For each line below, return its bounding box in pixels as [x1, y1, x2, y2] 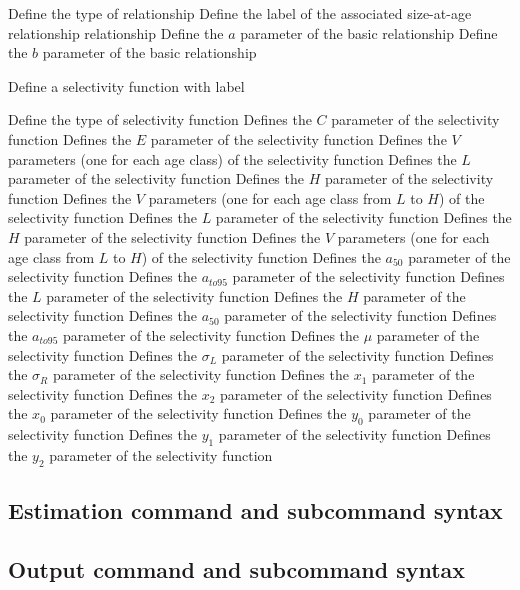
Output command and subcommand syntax [8, 553, 466, 584]
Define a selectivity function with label [8, 75, 245, 96]
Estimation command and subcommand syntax [8, 495, 503, 526]
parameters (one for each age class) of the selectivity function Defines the [8, 148, 457, 169]
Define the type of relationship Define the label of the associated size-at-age [8, 3, 472, 23]
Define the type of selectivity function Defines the [8, 109, 312, 130]
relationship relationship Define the [8, 22, 224, 43]
